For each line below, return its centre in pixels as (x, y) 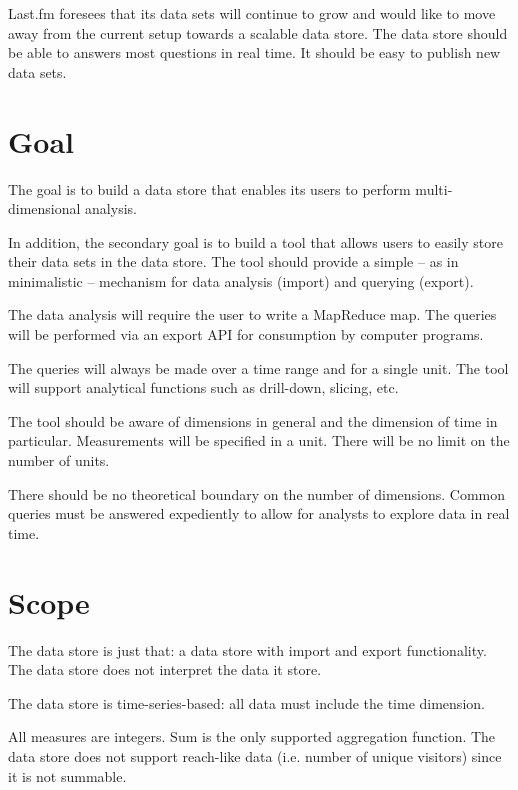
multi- (434, 188)
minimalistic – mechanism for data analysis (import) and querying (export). (241, 280)
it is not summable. (67, 775)
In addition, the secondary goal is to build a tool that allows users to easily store (255, 241)
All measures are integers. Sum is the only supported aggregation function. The (252, 736)
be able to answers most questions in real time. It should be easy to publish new (254, 52)
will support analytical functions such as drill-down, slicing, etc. (203, 387)
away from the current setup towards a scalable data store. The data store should (258, 32)
